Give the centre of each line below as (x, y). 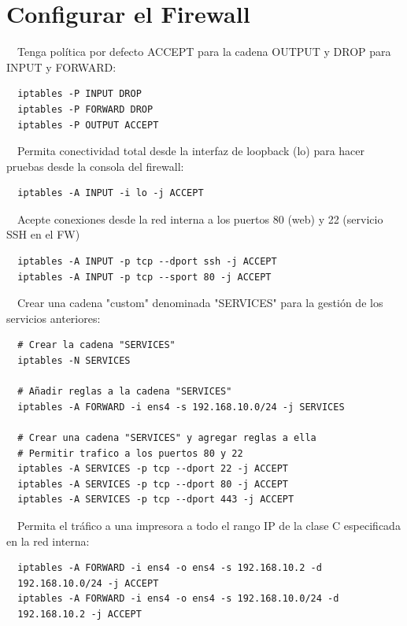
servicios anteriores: (54, 318)
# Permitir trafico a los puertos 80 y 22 (130, 453)
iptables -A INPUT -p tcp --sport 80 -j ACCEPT (144, 277)
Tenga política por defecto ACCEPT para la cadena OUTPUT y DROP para (204, 52)
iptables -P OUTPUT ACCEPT (88, 125)
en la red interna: (48, 541)
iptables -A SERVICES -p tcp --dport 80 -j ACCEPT (153, 484)
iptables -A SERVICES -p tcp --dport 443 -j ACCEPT (156, 500)
